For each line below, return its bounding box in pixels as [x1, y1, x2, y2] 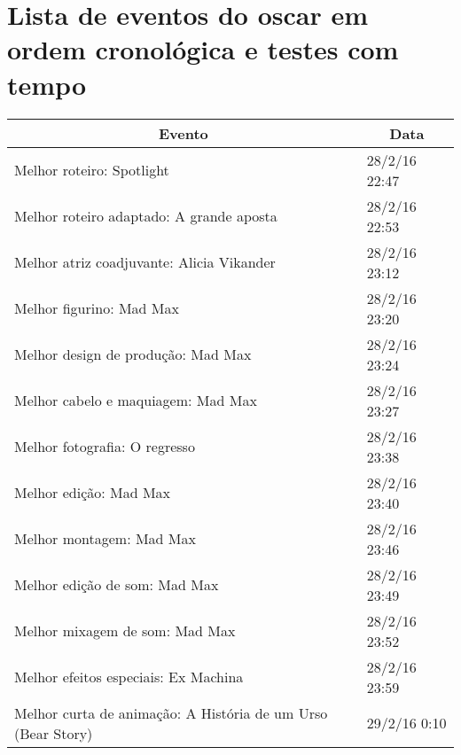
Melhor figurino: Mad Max [14, 298, 179, 318]
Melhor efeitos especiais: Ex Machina [14, 666, 244, 687]
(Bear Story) [14, 722, 93, 743]
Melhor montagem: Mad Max [14, 528, 196, 549]
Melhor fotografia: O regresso [14, 436, 195, 456]
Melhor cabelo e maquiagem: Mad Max [14, 390, 257, 410]
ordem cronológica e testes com [7, 31, 399, 67]
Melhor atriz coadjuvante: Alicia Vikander [14, 252, 276, 272]
